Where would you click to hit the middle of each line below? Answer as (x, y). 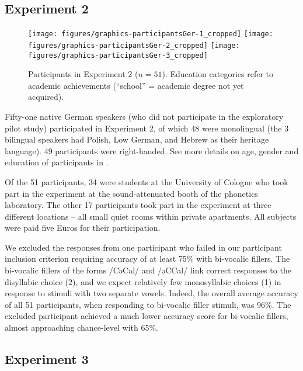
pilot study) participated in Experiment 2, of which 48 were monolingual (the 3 (147, 128)
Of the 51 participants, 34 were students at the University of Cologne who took (147, 181)
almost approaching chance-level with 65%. (81, 327)
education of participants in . (57, 162)
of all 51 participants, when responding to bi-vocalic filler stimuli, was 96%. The (148, 304)
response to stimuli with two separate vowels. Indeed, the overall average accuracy (151, 293)
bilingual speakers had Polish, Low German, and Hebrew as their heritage (137, 139)
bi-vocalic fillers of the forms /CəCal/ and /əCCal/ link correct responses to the (148, 270)
